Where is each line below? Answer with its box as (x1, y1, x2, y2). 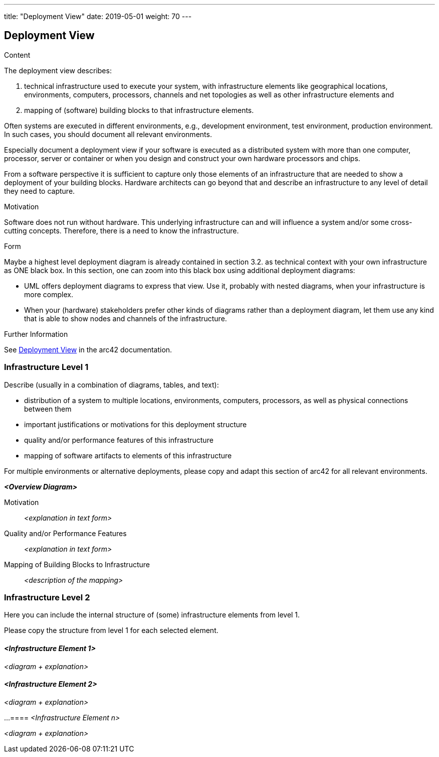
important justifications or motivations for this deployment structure (24, 420, 247, 429)
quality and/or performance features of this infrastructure (24, 435, 213, 444)
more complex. (24, 290, 73, 299)
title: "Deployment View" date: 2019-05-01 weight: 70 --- (4, 12, 192, 21)
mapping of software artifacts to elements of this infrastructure (24, 451, 232, 460)
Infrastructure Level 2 (4, 592, 90, 602)
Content (4, 50, 31, 59)
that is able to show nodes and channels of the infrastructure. (24, 314, 227, 323)
